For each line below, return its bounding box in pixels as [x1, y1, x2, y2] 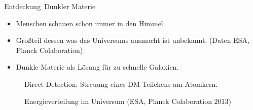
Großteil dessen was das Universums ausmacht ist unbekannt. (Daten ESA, [16, 35, 249, 45]
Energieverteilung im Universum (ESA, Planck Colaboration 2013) [24, 95, 232, 106]
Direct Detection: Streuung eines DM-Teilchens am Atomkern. [24, 78, 218, 89]
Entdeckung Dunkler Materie [4, 1, 96, 11]
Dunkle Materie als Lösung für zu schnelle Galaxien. [16, 62, 179, 72]
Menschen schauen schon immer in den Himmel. [16, 18, 165, 28]
